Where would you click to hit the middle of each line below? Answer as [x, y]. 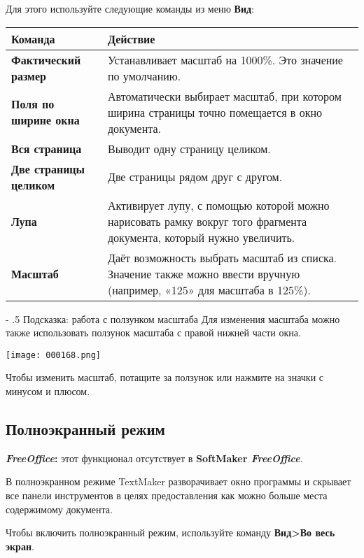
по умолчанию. [144, 76]
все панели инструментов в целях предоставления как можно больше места [167, 495]
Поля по [33, 104]
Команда [33, 38]
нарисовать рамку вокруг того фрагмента [207, 221]
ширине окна [45, 120]
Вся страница [47, 148]
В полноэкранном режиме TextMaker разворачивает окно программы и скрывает [178, 481]
